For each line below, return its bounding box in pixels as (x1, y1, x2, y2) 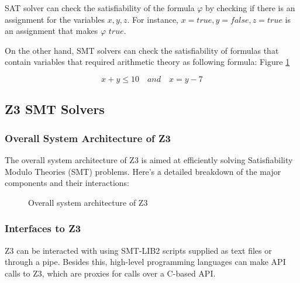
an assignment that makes (5, 25, 98, 37)
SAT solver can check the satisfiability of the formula (5, 2, 195, 13)
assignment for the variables (5, 13, 105, 25)
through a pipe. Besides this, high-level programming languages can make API (5, 256, 286, 268)
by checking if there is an (205, 2, 295, 13)
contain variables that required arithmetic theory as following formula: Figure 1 (5, 56, 290, 68)
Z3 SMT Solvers (5, 100, 105, 118)
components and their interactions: (5, 177, 129, 189)
